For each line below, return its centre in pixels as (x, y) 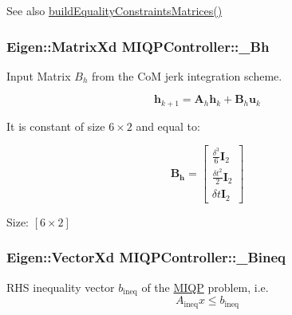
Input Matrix (39, 75)
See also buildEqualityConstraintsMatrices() (114, 10)
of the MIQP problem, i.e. (205, 287)
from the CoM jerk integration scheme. (187, 75)
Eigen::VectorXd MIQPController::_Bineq (146, 257)
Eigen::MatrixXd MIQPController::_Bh (138, 46)
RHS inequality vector (61, 287)
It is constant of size (56, 126)
